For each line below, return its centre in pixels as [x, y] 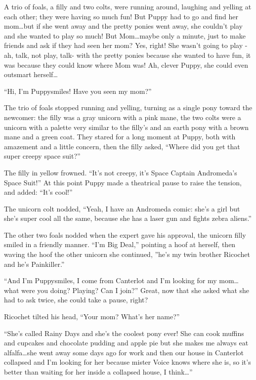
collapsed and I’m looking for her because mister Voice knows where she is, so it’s [128, 362]
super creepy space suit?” [42, 156]
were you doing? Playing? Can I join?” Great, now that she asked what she [135, 290]
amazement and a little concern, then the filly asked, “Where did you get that [122, 146]
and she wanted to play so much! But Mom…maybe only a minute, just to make [125, 35]
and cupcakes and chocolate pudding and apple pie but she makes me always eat [126, 343]
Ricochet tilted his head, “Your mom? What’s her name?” [92, 317]
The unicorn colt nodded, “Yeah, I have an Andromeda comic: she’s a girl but [122, 208]
